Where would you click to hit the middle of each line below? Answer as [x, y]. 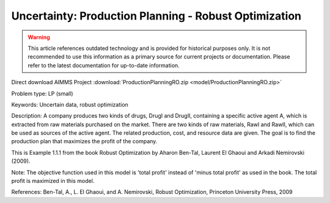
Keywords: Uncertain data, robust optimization [70, 104]
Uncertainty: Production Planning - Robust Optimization [156, 16]
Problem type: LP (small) [42, 93]
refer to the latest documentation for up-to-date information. [104, 65]
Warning [39, 37]
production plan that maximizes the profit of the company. [84, 141]
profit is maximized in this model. [53, 181]
